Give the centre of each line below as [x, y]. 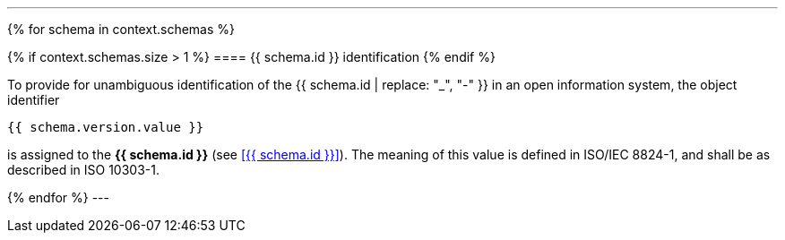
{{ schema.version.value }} [106, 127]
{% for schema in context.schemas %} [121, 29]
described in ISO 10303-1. [83, 170]
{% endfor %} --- [59, 197]
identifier [34, 100]
